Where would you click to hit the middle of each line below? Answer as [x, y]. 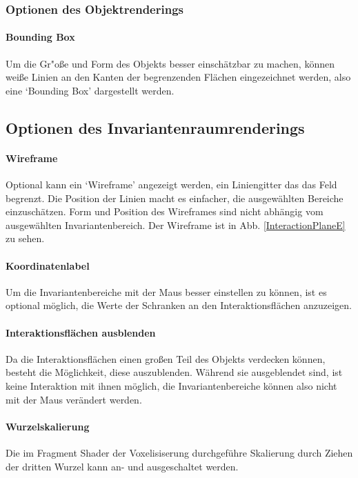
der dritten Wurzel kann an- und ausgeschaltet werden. [122, 466]
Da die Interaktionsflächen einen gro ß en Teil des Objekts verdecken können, [166, 358]
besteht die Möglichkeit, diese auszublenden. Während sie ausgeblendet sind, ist [174, 372]
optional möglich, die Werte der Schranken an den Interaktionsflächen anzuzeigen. [179, 305]
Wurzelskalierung [48, 426]
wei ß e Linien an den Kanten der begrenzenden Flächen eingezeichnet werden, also [178, 77]
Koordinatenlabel [48, 265]
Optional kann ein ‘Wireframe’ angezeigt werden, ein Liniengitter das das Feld [171, 184]
